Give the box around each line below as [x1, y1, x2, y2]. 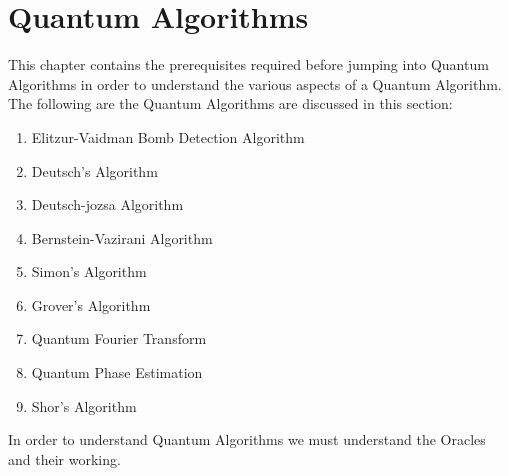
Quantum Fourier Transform [31, 328, 207, 349]
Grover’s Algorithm [31, 294, 151, 315]
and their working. [8, 448, 121, 469]
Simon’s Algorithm [31, 261, 147, 282]
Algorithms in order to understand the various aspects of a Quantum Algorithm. [8, 73, 502, 94]
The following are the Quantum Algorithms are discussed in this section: [8, 93, 453, 114]
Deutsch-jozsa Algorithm [31, 194, 184, 215]
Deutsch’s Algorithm [31, 160, 158, 181]
